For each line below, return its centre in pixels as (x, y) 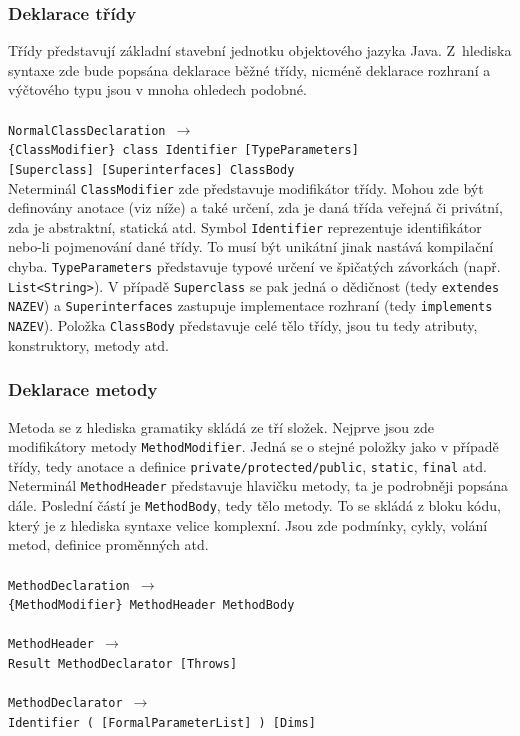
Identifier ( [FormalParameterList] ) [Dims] (162, 722)
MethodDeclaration (69, 585)
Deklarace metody (83, 389)
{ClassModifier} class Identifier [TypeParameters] (183, 150)
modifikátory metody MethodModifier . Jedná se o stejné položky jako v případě (253, 446)
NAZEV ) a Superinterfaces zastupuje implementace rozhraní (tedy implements (250, 305)
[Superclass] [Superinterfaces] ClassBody (151, 169)
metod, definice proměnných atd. (108, 544)
